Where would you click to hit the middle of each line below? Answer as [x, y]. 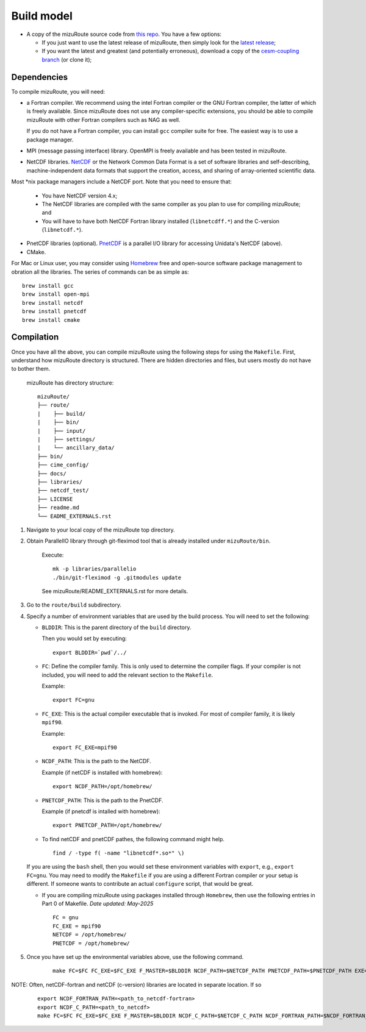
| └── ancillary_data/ [76, 448]
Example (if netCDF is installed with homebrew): [102, 772]
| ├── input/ [62, 431]
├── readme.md [58, 508]
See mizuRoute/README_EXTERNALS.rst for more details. [115, 591]
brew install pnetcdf [54, 311]
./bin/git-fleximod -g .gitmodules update [117, 577]
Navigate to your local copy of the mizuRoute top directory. [101, 530]
